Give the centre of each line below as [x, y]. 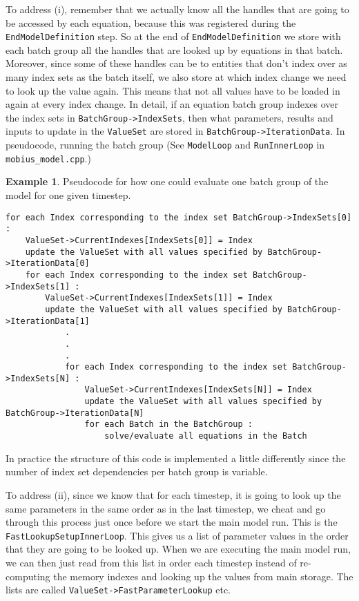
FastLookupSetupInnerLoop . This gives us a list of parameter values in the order [177, 535]
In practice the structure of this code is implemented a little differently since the [176, 458]
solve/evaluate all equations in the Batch [206, 436]
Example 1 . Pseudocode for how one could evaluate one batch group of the [167, 181]
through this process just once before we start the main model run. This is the [172, 522]
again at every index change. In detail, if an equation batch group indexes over [172, 104]
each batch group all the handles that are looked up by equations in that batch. [174, 49]
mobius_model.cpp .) [48, 158]
